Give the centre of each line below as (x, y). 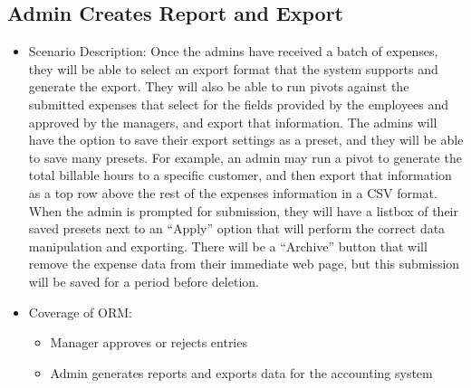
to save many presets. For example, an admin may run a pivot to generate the (245, 157)
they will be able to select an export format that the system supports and (233, 68)
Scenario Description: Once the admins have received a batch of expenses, (233, 51)
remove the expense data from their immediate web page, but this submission (244, 264)
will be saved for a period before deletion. (144, 281)
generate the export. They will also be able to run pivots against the (219, 86)
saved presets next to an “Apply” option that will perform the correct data (237, 228)
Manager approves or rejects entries (149, 342)
